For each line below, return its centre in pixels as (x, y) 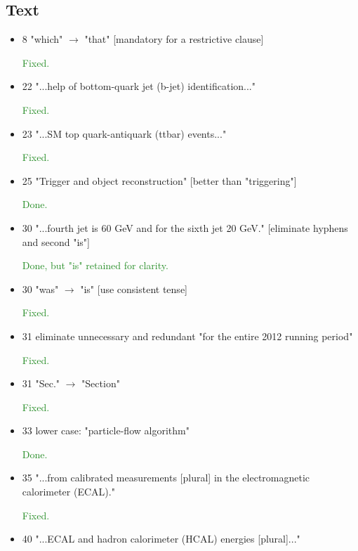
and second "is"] (56, 241)
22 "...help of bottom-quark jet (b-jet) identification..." (139, 86)
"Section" (101, 383)
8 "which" (42, 39)
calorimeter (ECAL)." (68, 492)
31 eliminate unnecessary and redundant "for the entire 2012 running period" (187, 336)
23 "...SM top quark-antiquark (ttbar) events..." (124, 133)
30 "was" (40, 289)
